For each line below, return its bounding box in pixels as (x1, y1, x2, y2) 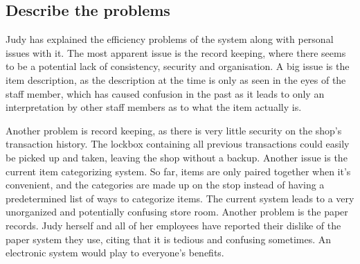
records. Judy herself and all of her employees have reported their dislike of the (6, 218, 341, 232)
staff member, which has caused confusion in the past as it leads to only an (6, 86, 325, 100)
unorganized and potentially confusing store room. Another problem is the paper (6, 204, 348, 219)
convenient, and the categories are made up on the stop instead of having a (6, 177, 325, 192)
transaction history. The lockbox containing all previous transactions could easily (6, 137, 350, 151)
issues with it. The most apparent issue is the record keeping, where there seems (6, 45, 346, 60)
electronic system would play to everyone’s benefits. (6, 245, 224, 260)
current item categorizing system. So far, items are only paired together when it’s (6, 164, 351, 178)
